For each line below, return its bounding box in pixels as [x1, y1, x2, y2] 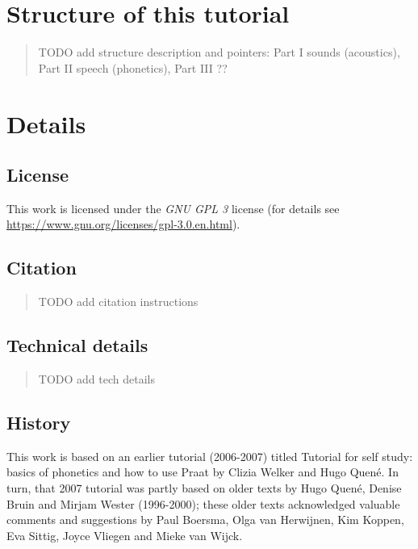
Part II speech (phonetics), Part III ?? [38, 59, 228, 76]
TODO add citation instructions [38, 293, 199, 310]
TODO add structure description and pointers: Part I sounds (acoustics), [38, 44, 400, 61]
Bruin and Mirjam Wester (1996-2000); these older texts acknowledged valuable [6, 495, 400, 512]
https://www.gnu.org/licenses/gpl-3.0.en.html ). [6, 216, 240, 233]
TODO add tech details [38, 371, 155, 388]
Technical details [6, 333, 148, 358]
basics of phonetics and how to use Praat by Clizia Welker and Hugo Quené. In [6, 463, 399, 480]
